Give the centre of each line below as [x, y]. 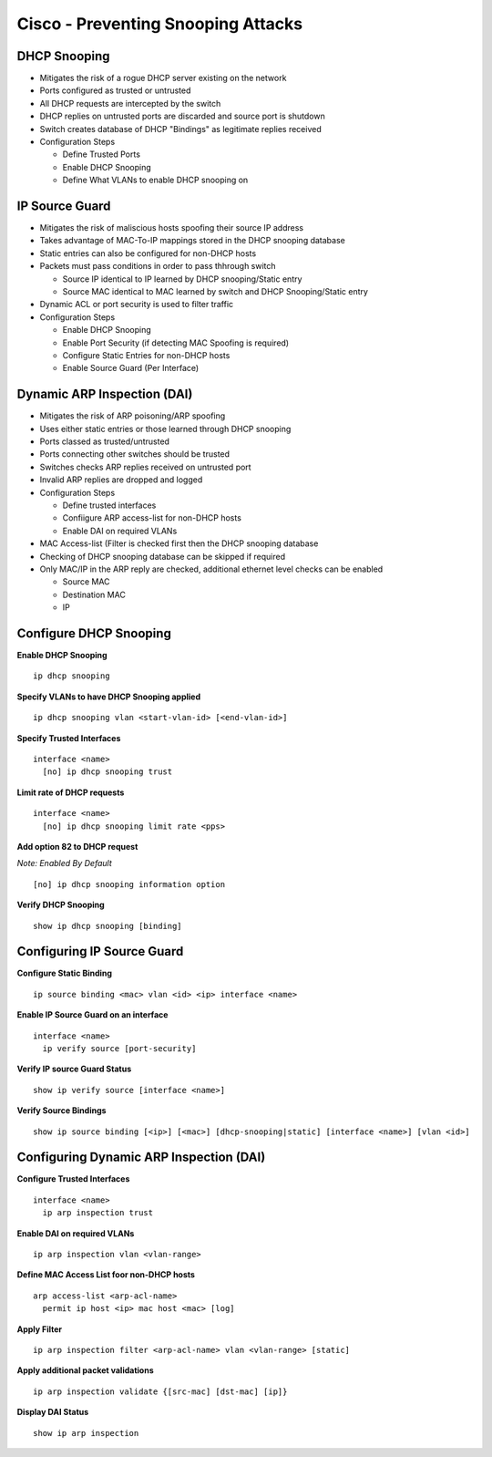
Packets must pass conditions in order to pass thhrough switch [158, 266]
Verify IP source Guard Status [74, 1069]
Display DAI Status [53, 1412]
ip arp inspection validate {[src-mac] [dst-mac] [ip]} [160, 1391]
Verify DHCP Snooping [61, 905]
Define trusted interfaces [109, 505]
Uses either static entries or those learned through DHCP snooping [165, 429]
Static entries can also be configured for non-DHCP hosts [148, 253]
